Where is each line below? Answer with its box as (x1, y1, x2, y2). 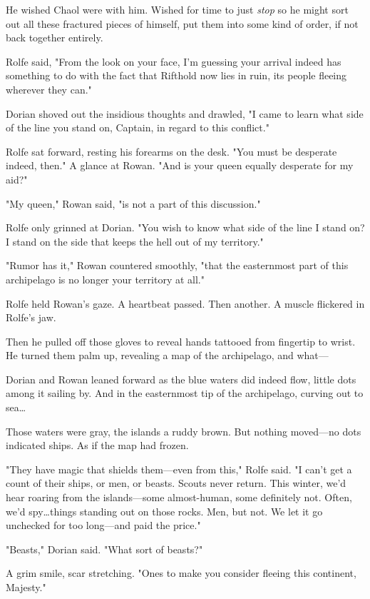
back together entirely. (6, 30, 103, 45)
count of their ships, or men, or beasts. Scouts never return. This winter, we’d (6, 475, 346, 490)
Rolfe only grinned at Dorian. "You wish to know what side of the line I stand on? (6, 220, 365, 235)
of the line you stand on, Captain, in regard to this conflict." (6, 120, 269, 135)
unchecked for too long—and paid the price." (6, 518, 201, 533)
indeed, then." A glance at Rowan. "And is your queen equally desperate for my (6, 158, 354, 173)
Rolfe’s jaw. (6, 310, 56, 325)
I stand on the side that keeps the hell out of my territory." (6, 233, 264, 248)
